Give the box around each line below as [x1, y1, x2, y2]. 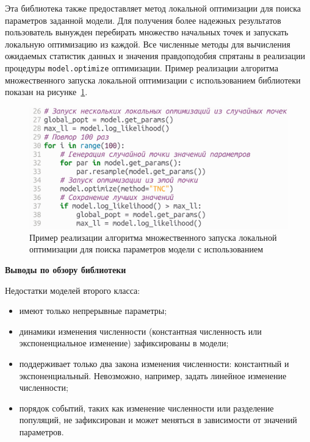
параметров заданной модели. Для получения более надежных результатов [5, 13, 281, 26]
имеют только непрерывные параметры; [19, 304, 167, 317]
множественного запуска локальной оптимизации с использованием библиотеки [5, 73, 301, 86]
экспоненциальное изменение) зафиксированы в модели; [19, 337, 229, 349]
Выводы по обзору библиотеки [5, 263, 126, 276]
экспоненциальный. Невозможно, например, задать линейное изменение [19, 369, 287, 382]
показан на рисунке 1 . [5, 85, 88, 98]
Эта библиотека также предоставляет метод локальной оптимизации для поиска [5, 2, 301, 14]
